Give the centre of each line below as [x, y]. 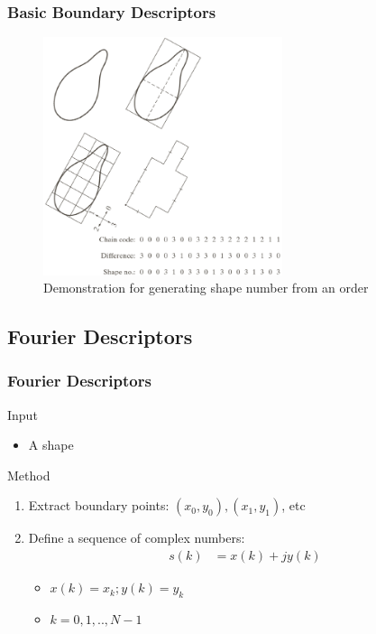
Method [29, 475]
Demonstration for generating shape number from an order [206, 288]
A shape [51, 445]
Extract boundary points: [99, 505]
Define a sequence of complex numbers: [137, 538]
